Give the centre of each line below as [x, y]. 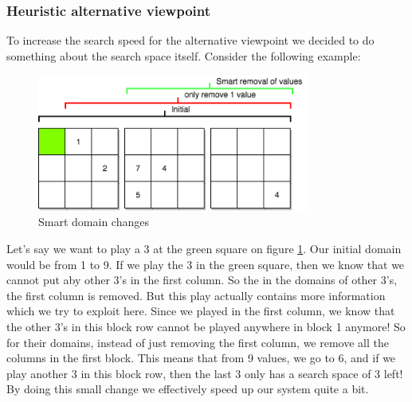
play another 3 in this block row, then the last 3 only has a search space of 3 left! [205, 373]
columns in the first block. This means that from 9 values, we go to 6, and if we [201, 358]
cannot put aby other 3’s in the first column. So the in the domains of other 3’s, [202, 280]
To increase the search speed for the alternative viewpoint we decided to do [190, 40]
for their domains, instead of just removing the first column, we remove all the [198, 342]
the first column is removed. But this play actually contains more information [196, 295]
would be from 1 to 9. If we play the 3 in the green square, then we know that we [206, 264]
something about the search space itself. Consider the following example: [184, 55]
